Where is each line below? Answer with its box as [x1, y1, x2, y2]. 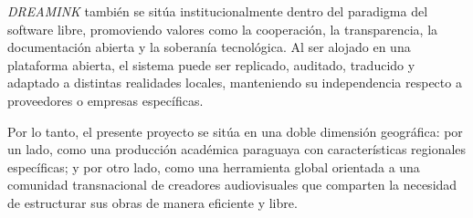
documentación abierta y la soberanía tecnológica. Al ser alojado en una [7, 37, 411, 57]
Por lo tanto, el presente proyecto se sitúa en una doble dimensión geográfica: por [7, 121, 463, 140]
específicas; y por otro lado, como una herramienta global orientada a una [7, 157, 420, 176]
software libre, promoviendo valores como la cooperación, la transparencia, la [7, 19, 438, 38]
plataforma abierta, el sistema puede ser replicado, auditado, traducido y [7, 55, 415, 74]
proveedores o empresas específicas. [7, 90, 204, 109]
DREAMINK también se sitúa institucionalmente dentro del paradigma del [7, 2, 428, 20]
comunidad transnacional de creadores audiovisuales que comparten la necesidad [7, 175, 457, 194]
